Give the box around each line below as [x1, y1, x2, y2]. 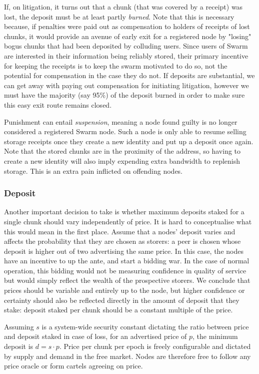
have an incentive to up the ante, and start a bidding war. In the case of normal [4, 255, 249, 266]
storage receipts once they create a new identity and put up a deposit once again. [4, 136, 253, 146]
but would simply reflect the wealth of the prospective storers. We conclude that [4, 275, 250, 285]
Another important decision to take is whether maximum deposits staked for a [4, 206, 244, 217]
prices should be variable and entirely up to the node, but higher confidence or [4, 285, 245, 295]
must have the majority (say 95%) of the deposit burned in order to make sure [4, 90, 245, 100]
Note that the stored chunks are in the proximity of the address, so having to [4, 146, 241, 156]
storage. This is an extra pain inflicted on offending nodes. [4, 165, 183, 176]
